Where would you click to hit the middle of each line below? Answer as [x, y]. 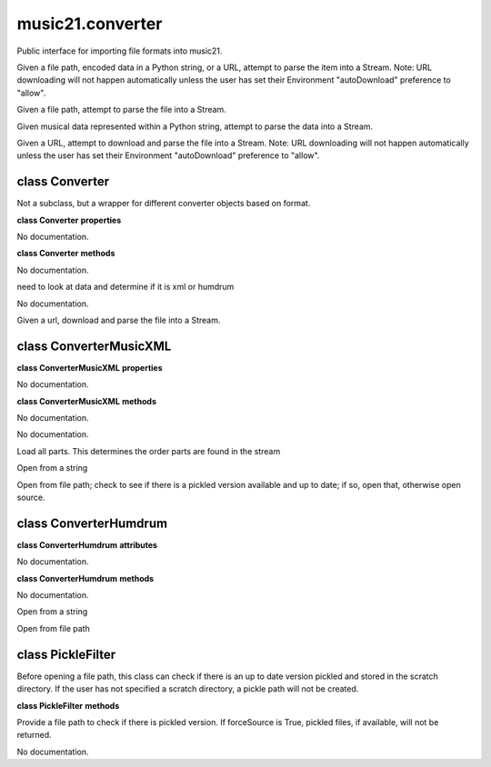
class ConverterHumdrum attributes [87, 544]
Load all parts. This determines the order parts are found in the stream [149, 451]
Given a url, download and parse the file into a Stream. [119, 320]
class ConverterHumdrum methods [85, 578]
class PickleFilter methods [68, 705]
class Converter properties [69, 220]
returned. [34, 735]
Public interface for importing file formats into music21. [120, 51]
